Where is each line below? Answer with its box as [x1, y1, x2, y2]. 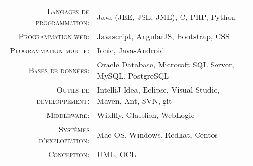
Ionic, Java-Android [97, 45, 164, 56]
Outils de [56, 84, 90, 95]
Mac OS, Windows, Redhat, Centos [97, 129, 218, 140]
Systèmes [58, 123, 90, 134]
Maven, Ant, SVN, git [97, 95, 172, 106]
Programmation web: [18, 31, 90, 42]
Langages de [47, 5, 90, 17]
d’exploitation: [39, 134, 90, 146]
